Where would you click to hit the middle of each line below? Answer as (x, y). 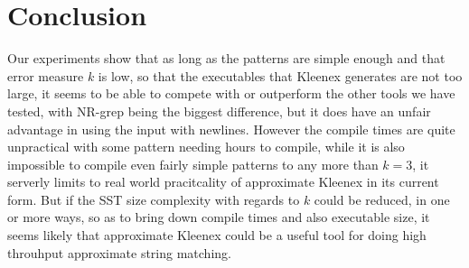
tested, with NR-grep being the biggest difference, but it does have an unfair (219, 111)
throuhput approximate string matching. (119, 252)
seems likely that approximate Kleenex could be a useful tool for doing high (217, 235)
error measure (46, 75)
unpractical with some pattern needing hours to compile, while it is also (206, 147)
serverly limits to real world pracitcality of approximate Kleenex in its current (223, 182)
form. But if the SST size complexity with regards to (154, 199)
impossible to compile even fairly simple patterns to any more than (193, 164)
